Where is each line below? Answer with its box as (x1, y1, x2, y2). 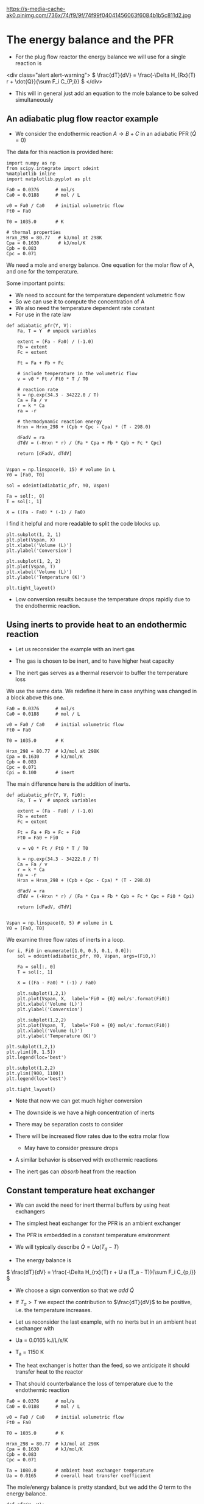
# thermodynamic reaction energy (17, 418, 102, 425)
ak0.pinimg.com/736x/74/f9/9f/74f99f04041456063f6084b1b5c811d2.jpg (6, 12, 191, 19)
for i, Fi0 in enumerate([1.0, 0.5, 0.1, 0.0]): (6, 947, 132, 954)
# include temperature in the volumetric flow (17, 370, 138, 376)
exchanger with (15, 1324, 55, 1332)
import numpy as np (6, 160, 56, 166)
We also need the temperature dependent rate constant (15, 304, 155, 311)
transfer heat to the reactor (15, 1368, 83, 1375)
